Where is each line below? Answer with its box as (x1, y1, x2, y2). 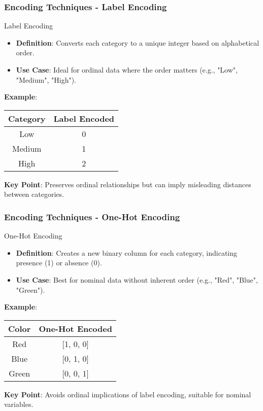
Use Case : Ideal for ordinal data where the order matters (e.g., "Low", (16, 64, 238, 75)
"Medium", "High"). (16, 74, 76, 85)
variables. (4, 399, 34, 409)
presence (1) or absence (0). (16, 257, 102, 268)
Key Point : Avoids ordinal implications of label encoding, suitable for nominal (4, 389, 251, 399)
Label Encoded (53, 112, 115, 124)
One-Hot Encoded (39, 322, 112, 334)
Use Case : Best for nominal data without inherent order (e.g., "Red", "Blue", (16, 274, 258, 285)
